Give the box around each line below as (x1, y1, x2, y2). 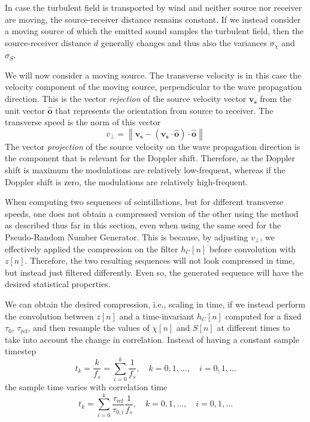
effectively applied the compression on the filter (5, 242, 178, 255)
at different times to (217, 321, 290, 334)
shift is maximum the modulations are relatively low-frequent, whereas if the (5, 163, 285, 176)
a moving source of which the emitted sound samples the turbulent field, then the (5, 25, 304, 37)
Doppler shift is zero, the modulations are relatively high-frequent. (5, 175, 248, 188)
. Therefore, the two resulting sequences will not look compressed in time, (25, 254, 295, 267)
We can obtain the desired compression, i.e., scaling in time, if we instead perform (5, 297, 306, 310)
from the (260, 92, 291, 105)
